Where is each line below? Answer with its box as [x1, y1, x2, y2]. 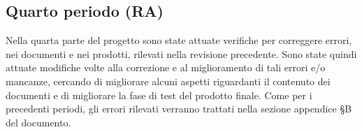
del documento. [6, 115, 71, 129]
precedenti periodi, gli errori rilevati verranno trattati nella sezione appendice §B [6, 101, 352, 116]
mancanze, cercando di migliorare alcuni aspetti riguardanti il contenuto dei [6, 73, 331, 88]
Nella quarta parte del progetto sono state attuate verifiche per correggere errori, [6, 33, 352, 47]
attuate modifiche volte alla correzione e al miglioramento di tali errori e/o [6, 60, 326, 75]
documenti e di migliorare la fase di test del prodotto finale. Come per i [6, 87, 312, 102]
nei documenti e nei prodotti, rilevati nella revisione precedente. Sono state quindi [6, 46, 357, 61]
